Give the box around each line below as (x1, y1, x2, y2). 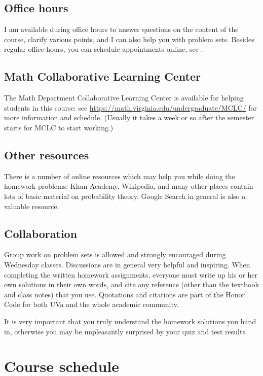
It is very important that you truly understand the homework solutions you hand (4, 316, 256, 326)
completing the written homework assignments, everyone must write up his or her (4, 269, 257, 280)
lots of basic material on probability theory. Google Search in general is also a (4, 190, 246, 201)
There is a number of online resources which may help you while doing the (4, 170, 235, 181)
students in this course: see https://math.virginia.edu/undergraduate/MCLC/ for (4, 102, 257, 113)
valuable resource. (4, 200, 59, 211)
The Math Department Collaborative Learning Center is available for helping (4, 92, 244, 103)
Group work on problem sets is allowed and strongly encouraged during (4, 249, 226, 260)
